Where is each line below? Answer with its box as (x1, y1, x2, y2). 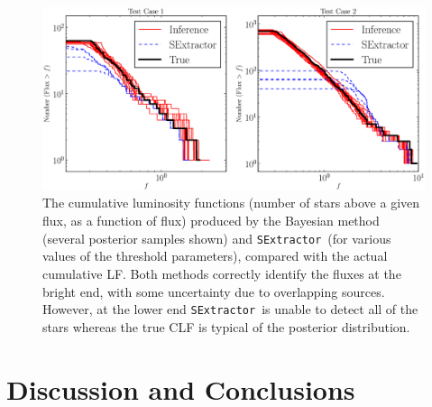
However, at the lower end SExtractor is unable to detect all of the (42, 300, 418, 319)
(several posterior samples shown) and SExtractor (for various (42, 228, 391, 247)
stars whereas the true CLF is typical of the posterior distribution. (42, 317, 410, 336)
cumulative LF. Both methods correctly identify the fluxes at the (42, 264, 401, 282)
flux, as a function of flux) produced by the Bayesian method (42, 211, 380, 230)
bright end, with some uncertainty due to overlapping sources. (42, 282, 385, 301)
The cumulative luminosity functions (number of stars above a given (42, 193, 420, 212)
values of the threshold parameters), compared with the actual (42, 246, 388, 265)
